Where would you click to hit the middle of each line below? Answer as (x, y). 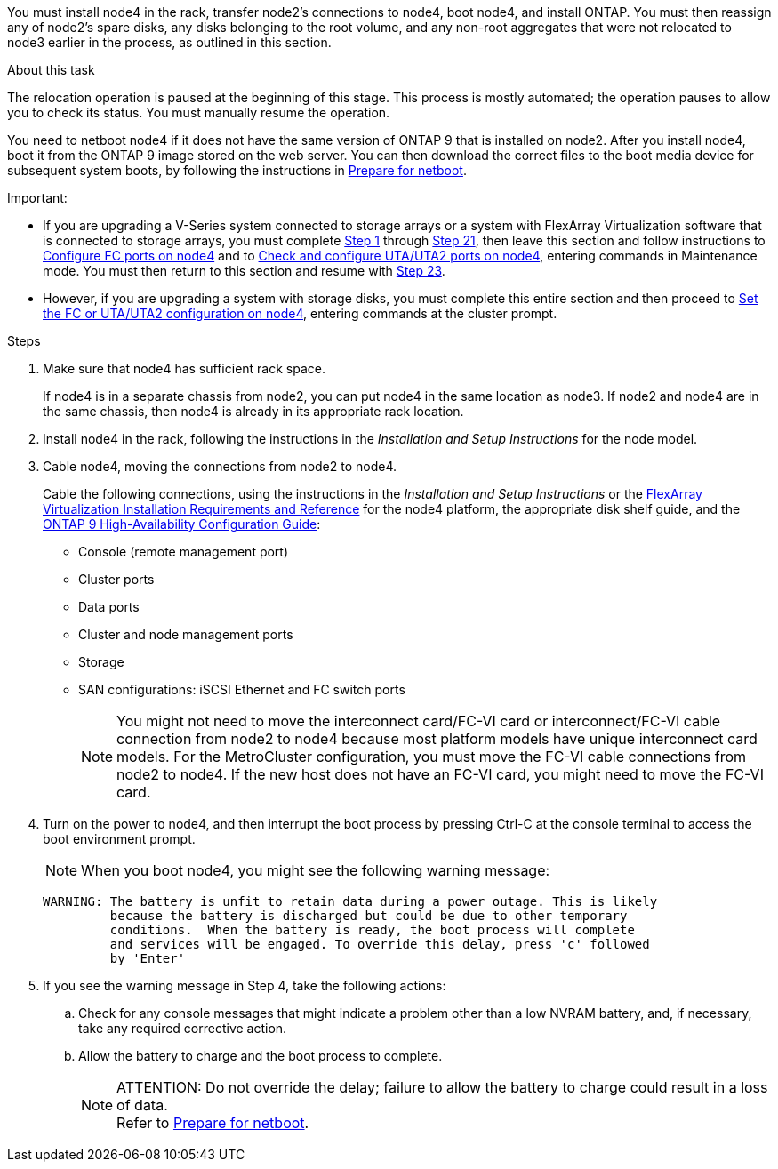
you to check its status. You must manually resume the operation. (199, 112)
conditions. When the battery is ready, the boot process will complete (372, 930)
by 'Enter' (148, 958)
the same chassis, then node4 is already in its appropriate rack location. (253, 411)
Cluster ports (116, 579)
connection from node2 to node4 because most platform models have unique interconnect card (437, 739)
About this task (51, 70)
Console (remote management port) (184, 552)
